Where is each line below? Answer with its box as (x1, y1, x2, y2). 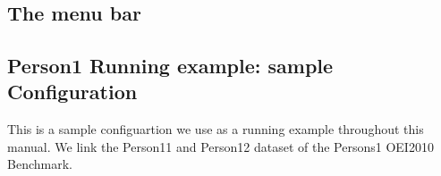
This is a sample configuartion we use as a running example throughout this (7, 120, 424, 138)
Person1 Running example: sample (7, 51, 334, 79)
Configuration (7, 78, 138, 105)
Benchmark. (7, 155, 72, 173)
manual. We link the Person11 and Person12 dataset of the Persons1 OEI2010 (7, 137, 434, 155)
